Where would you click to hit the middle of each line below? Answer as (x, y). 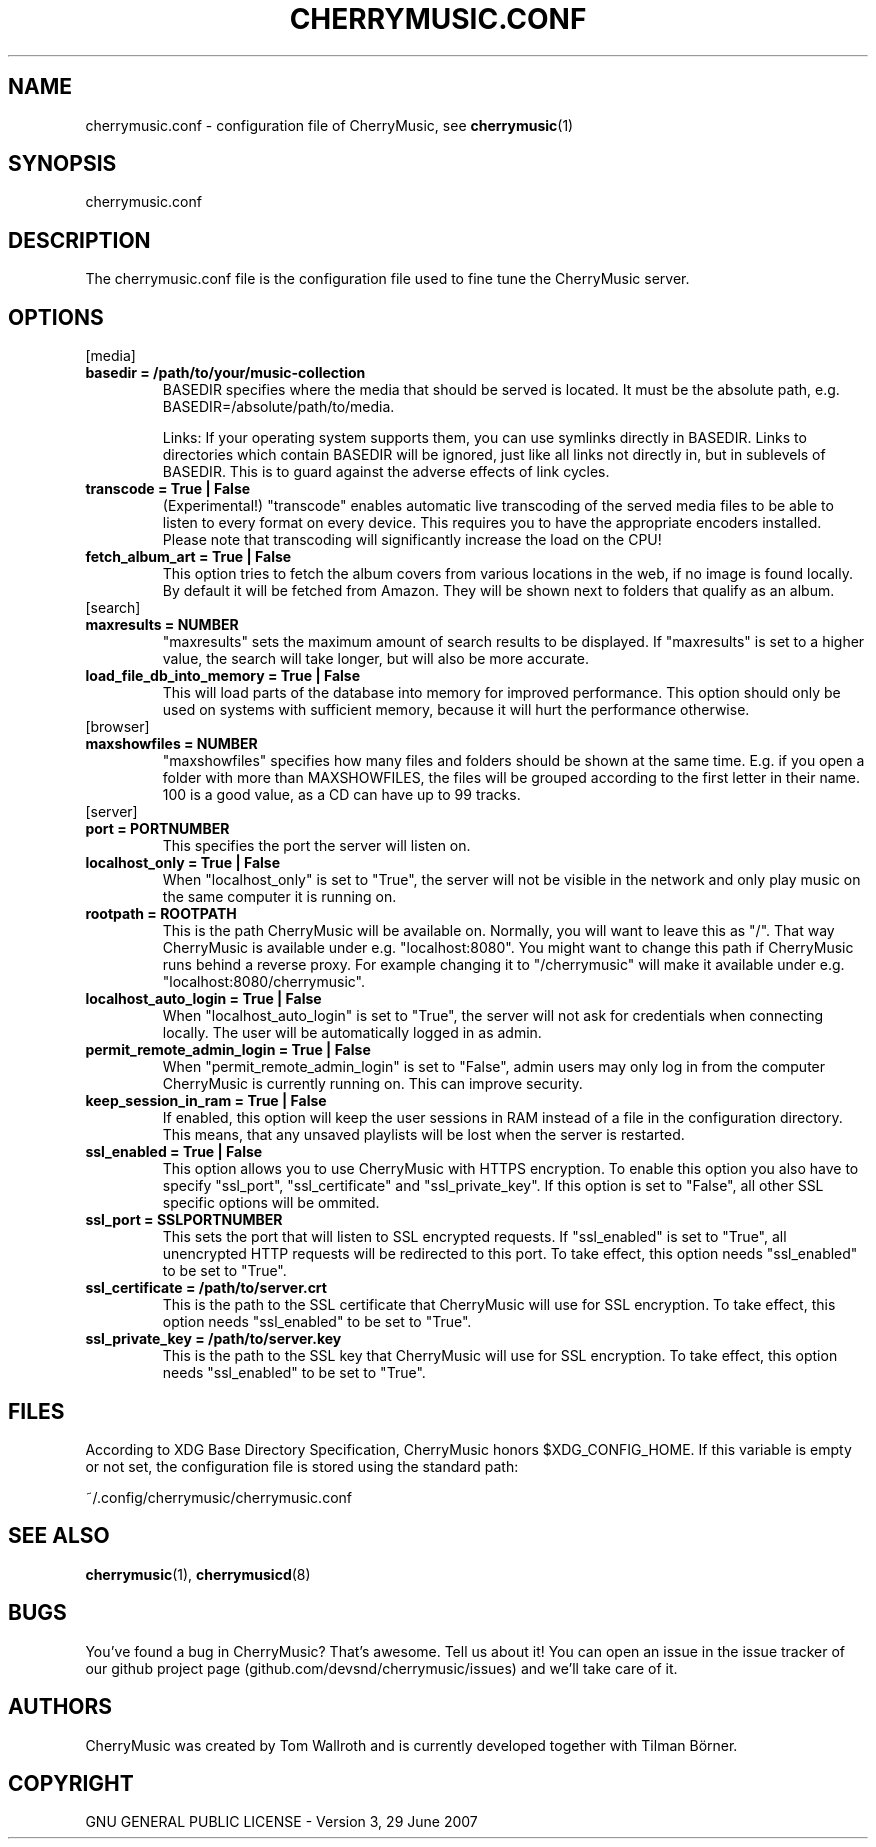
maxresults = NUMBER (162, 625)
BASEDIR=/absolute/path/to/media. (278, 407)
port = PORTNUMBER (157, 829)
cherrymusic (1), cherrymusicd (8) (198, 1574)
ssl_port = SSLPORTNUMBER (184, 1220)
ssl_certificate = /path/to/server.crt (206, 1288)
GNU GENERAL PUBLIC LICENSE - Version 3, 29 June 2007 (281, 1822)
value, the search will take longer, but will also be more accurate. (376, 659)
